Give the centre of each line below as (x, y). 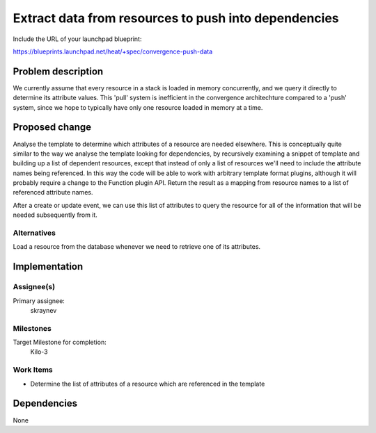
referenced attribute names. (53, 193)
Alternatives (34, 233)
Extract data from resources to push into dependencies (176, 18)
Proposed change (52, 128)
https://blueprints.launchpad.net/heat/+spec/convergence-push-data (113, 51)
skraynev (44, 310)
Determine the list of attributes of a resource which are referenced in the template (148, 384)
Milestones (32, 328)
